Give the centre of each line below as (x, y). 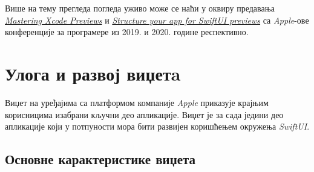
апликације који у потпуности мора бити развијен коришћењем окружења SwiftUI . (157, 126)
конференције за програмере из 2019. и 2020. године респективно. (127, 32)
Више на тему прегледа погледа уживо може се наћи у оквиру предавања (140, 8)
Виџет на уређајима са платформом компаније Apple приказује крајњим (137, 102)
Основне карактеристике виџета (100, 159)
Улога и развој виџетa (93, 73)
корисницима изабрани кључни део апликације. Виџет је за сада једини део (144, 114)
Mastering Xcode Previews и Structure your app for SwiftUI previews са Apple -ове (157, 20)
